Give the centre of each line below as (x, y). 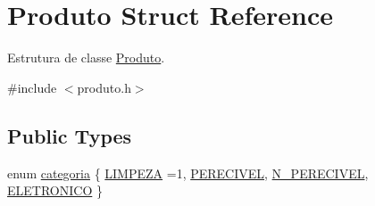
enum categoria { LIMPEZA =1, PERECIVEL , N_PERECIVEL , (188, 173)
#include (32, 87)
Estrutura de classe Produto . (86, 58)
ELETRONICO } (55, 190)
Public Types (70, 135)
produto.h (104, 87)
